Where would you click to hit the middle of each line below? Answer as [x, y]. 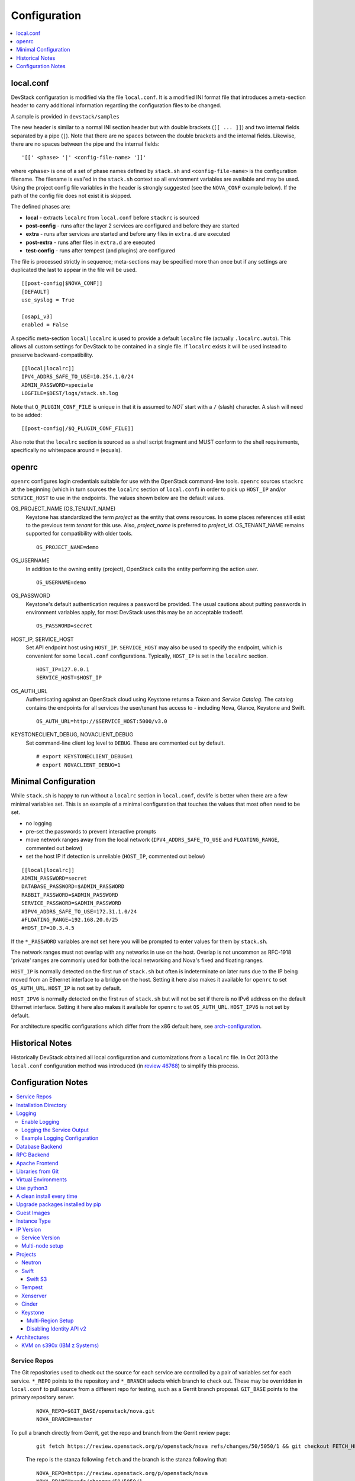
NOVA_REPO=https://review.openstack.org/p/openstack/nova [122, 1473]
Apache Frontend [37, 1163]
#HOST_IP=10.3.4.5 [48, 928]
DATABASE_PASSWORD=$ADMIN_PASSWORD [73, 887]
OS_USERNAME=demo [61, 582]
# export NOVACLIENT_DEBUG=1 [78, 765]
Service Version [41, 1238]
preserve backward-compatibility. [52, 355]
